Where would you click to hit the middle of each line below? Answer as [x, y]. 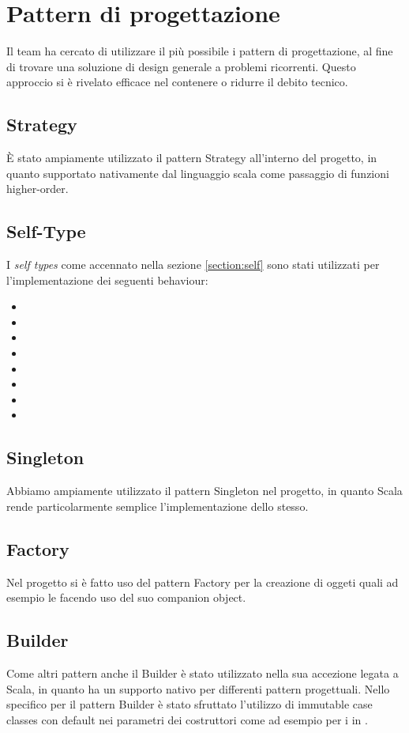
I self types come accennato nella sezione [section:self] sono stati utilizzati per [193, 264]
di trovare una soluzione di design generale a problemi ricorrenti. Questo [181, 66]
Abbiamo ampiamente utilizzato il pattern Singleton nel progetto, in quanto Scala [204, 491]
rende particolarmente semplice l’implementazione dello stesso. [158, 506]
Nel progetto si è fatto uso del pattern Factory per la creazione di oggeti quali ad [203, 582]
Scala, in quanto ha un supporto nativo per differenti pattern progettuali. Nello [198, 688]
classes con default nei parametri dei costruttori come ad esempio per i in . [187, 719]
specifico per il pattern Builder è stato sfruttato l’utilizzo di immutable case [189, 704]
